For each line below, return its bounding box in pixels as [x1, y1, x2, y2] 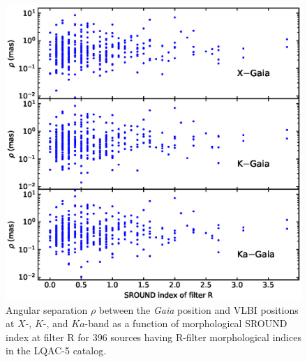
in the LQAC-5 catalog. [6, 343, 107, 358]
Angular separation [6, 302, 88, 317]
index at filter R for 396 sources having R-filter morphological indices [6, 329, 301, 344]
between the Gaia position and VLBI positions [98, 302, 299, 317]
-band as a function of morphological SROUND [84, 316, 287, 331]
